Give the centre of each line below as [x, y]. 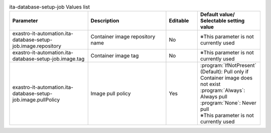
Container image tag [115, 56]
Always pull [214, 96]
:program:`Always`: [223, 90]
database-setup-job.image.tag [48, 59]
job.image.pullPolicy [36, 100]
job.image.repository [37, 46]
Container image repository [123, 36]
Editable [179, 21]
